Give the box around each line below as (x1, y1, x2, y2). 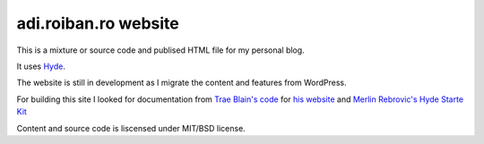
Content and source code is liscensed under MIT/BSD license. (16, 123, 246, 133)
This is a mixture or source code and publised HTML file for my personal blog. (16, 45, 305, 55)
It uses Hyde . (16, 61, 66, 72)
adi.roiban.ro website (16, 13, 179, 33)
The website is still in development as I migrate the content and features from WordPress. (16, 77, 347, 89)
